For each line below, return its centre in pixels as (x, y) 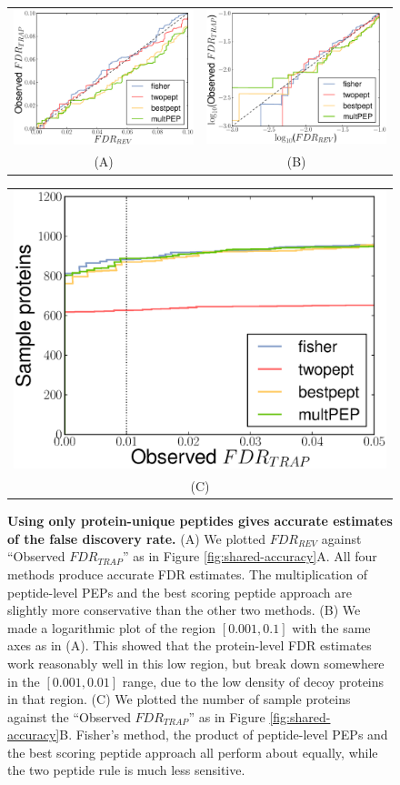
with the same (331, 627)
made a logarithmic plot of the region (112, 627)
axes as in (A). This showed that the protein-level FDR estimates (190, 645)
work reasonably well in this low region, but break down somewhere (196, 663)
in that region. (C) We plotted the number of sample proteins (179, 699)
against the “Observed (69, 716)
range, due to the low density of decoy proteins (253, 681)
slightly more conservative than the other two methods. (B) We (184, 610)
